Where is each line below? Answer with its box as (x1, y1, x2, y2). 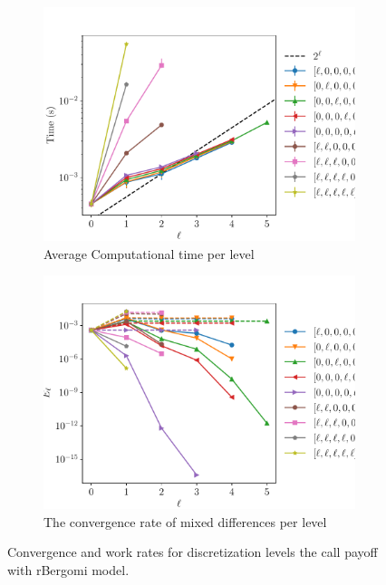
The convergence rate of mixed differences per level (43, 512, 327, 531)
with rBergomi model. (7, 560, 130, 579)
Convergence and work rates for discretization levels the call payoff (7, 542, 378, 561)
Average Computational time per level (43, 244, 255, 263)
